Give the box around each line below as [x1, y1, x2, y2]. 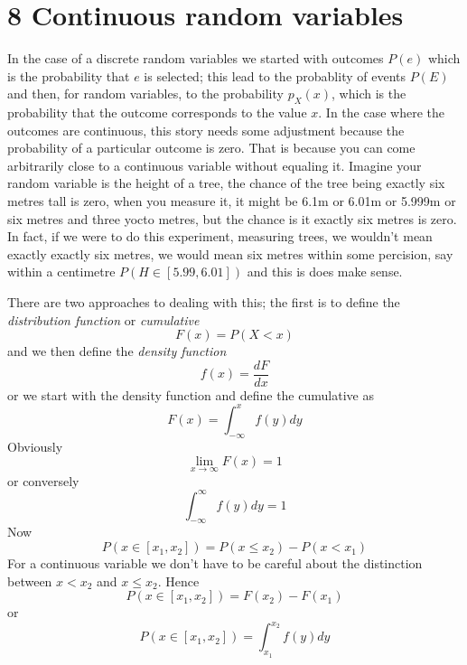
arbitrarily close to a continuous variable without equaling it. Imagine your [7, 155, 422, 174]
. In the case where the [318, 103, 444, 122]
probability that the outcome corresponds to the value [7, 103, 307, 122]
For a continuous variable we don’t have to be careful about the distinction [7, 554, 423, 573]
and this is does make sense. [247, 262, 403, 281]
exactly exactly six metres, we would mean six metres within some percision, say [7, 244, 453, 263]
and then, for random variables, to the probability [7, 84, 284, 103]
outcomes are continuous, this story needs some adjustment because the [7, 120, 405, 139]
